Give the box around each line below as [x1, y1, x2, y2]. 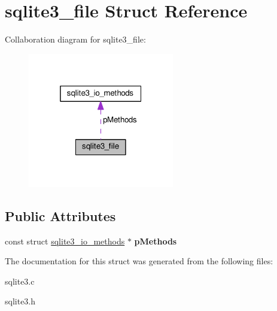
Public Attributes [5, 206, 116, 225]
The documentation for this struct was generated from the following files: [5, 255, 273, 267]
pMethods [134, 234, 177, 247]
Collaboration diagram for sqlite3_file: [5, 33, 146, 46]
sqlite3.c [5, 274, 35, 287]
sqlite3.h [5, 295, 36, 307]
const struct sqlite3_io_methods [5, 234, 125, 247]
